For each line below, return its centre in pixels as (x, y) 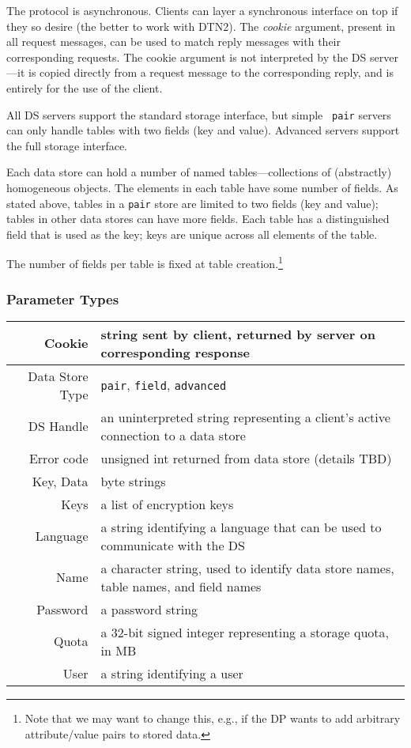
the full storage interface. (67, 145)
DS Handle (58, 426)
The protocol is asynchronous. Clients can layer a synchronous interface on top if (202, 10)
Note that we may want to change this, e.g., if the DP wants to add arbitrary (213, 718)
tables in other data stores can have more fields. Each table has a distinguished (198, 219)
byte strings (133, 481)
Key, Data (60, 481)
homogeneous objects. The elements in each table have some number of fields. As (202, 187)
